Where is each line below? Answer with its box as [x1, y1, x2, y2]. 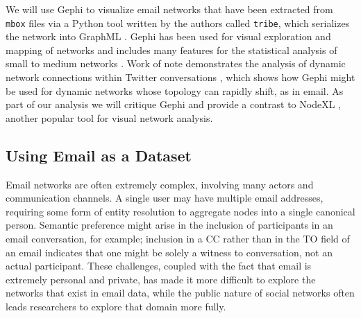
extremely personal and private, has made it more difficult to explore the [6, 272, 316, 286]
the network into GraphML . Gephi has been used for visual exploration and [6, 29, 331, 44]
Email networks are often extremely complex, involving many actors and [6, 177, 314, 191]
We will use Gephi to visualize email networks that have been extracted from [6, 2, 333, 16]
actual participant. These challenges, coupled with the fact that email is [6, 258, 312, 273]
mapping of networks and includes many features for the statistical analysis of [6, 42, 337, 57]
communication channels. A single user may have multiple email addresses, [6, 191, 324, 205]
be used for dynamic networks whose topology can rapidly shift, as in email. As [6, 83, 344, 98]
